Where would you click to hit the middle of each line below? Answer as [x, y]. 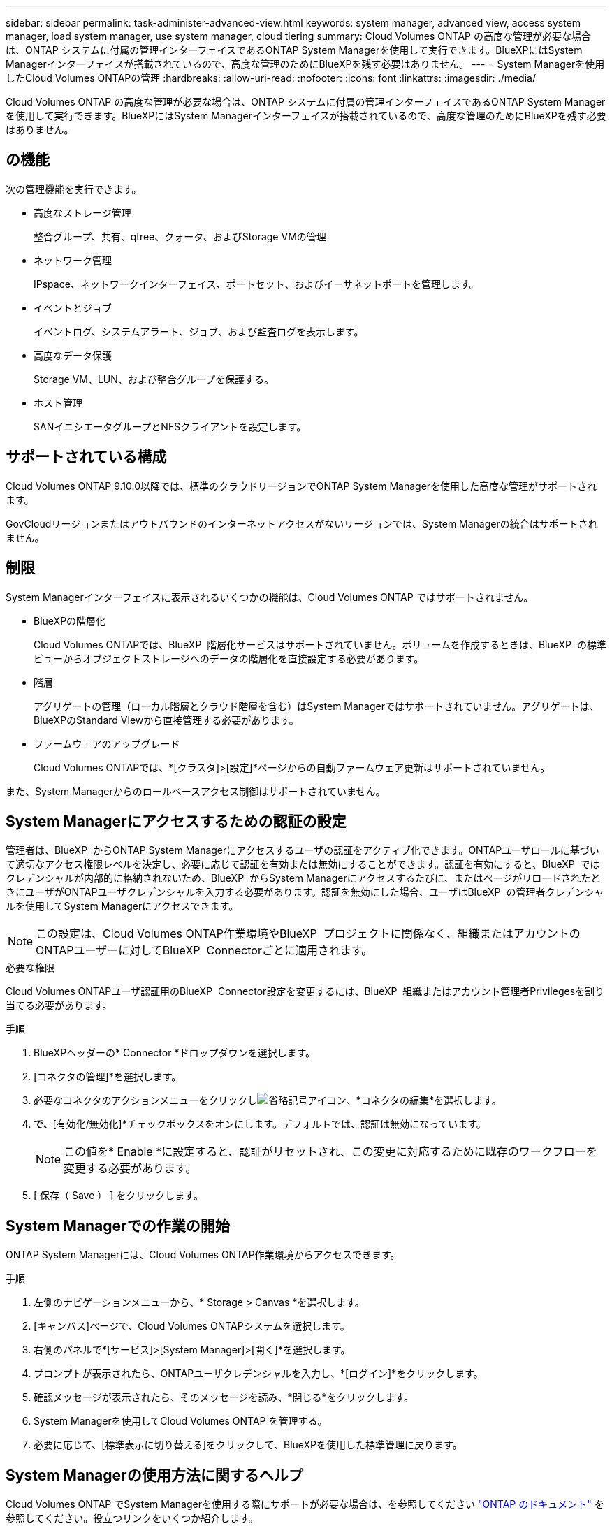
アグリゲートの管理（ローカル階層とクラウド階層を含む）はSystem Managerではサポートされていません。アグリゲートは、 [316, 706]
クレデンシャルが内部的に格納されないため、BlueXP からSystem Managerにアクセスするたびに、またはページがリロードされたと [303, 878]
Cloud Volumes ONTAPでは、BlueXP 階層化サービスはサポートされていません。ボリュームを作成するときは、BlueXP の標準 [320, 644]
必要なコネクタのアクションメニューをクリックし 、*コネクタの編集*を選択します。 [268, 1100]
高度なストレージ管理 [82, 212]
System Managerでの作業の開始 [118, 1226]
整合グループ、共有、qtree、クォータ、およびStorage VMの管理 [180, 236]
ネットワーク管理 [73, 260]
